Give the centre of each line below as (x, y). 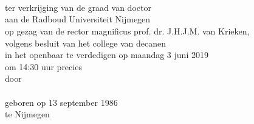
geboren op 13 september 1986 (61, 102)
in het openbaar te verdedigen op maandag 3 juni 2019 (107, 55)
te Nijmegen (27, 114)
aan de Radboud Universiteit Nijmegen (78, 19)
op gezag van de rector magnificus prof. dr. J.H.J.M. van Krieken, (127, 31)
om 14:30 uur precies (43, 66)
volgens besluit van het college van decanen (85, 43)
